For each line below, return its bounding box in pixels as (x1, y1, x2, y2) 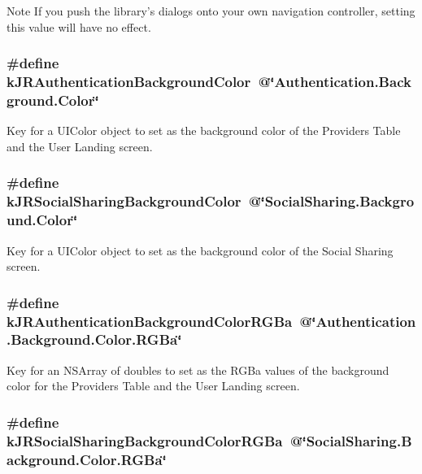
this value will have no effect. (7, 18, 151, 35)
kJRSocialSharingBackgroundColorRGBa (7, 430, 283, 450)
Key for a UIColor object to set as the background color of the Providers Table (7, 122, 401, 139)
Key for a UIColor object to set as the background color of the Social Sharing (7, 241, 394, 259)
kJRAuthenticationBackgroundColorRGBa (7, 311, 293, 331)
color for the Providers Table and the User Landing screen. (7, 377, 300, 394)
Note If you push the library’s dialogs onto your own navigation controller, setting (7, 2, 415, 19)
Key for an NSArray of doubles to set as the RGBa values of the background (7, 361, 389, 378)
